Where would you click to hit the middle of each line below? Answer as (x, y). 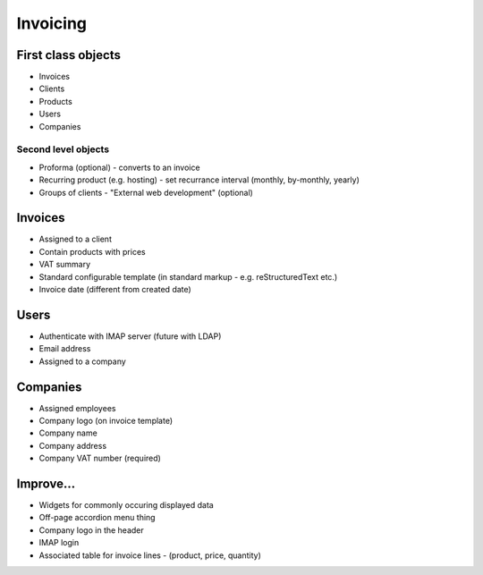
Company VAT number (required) (100, 458)
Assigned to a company (83, 361)
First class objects (68, 55)
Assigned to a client (75, 239)
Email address (65, 349)
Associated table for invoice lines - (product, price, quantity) (150, 555)
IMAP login (59, 543)
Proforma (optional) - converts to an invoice (119, 167)
